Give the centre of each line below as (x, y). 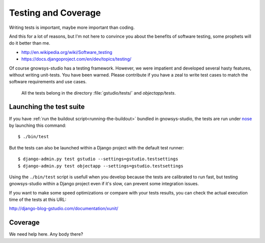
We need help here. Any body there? (46, 234)
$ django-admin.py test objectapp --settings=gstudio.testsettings (101, 166)
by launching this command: (38, 125)
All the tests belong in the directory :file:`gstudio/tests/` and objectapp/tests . (99, 93)
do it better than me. (30, 43)
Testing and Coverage (55, 13)
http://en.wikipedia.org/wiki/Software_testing (67, 52)
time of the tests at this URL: (38, 200)
